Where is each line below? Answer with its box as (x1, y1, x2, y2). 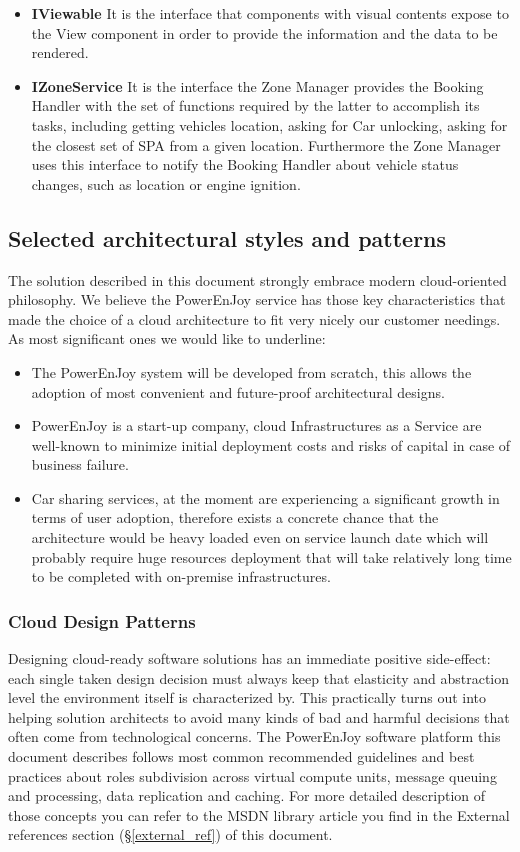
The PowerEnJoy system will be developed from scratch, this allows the (31, 361, 472, 382)
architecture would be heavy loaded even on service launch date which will (31, 527, 489, 548)
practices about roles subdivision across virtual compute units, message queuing (8, 765, 497, 786)
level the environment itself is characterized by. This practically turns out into (8, 687, 487, 708)
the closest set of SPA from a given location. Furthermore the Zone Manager (31, 134, 501, 155)
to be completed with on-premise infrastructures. (31, 566, 331, 587)
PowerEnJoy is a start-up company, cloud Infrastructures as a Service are (31, 415, 482, 436)
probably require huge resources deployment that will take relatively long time (31, 546, 512, 567)
